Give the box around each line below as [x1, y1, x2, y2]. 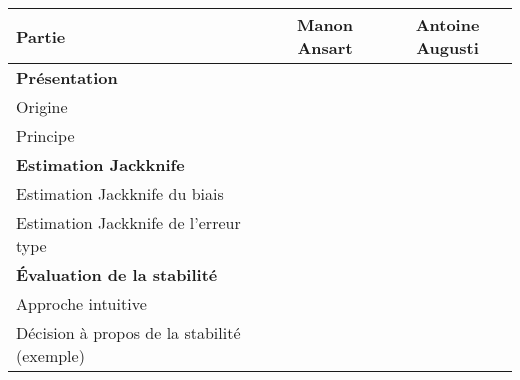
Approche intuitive [16, 292, 147, 315]
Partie [16, 24, 66, 48]
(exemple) [16, 344, 85, 367]
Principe [16, 124, 75, 147]
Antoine [415, 13, 480, 36]
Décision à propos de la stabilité [16, 321, 241, 344]
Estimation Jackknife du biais [16, 182, 224, 205]
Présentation [16, 66, 118, 89]
